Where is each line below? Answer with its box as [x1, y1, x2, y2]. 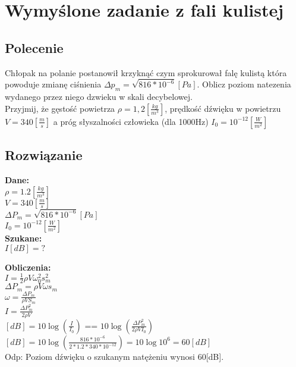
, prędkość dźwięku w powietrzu [165, 102, 281, 114]
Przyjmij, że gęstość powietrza [5, 102, 115, 114]
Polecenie [5, 38, 64, 57]
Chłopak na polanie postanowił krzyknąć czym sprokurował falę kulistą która [5, 66, 287, 79]
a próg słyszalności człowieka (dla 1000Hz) [53, 115, 209, 127]
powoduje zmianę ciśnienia [5, 78, 102, 90]
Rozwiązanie [5, 146, 83, 164]
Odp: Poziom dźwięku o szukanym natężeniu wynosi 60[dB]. [5, 350, 224, 362]
